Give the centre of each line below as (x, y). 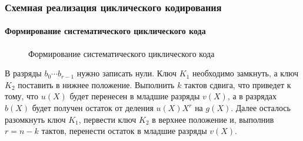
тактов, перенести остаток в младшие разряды (124, 131)
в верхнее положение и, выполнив (213, 119)
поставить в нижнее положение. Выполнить (96, 84)
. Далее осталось (261, 108)
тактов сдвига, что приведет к (238, 84)
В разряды (23, 73)
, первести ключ (107, 119)
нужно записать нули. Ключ (127, 73)
